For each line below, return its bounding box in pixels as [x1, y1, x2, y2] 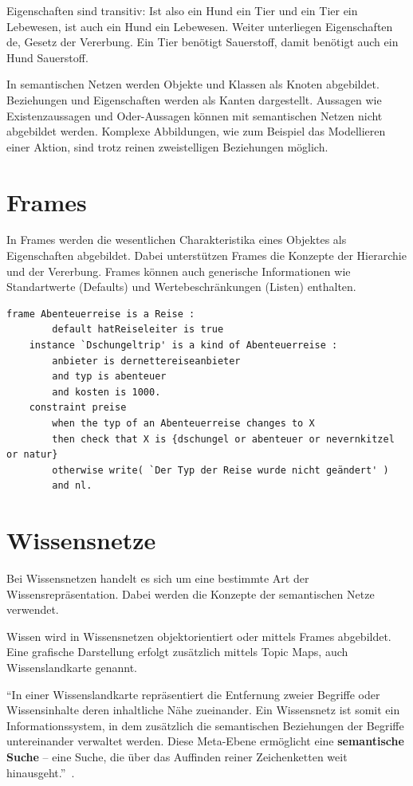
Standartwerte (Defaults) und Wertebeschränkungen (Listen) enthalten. [6, 278, 356, 295]
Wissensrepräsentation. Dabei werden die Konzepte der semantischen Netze [6, 585, 375, 602]
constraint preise [29, 402, 127, 414]
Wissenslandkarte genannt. [6, 659, 138, 676]
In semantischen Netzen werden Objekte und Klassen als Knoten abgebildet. [6, 76, 380, 92]
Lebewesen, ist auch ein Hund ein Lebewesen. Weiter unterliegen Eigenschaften [6, 18, 393, 34]
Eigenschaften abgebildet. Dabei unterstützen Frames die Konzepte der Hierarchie [6, 247, 407, 264]
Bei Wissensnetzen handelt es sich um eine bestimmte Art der [6, 570, 309, 587]
